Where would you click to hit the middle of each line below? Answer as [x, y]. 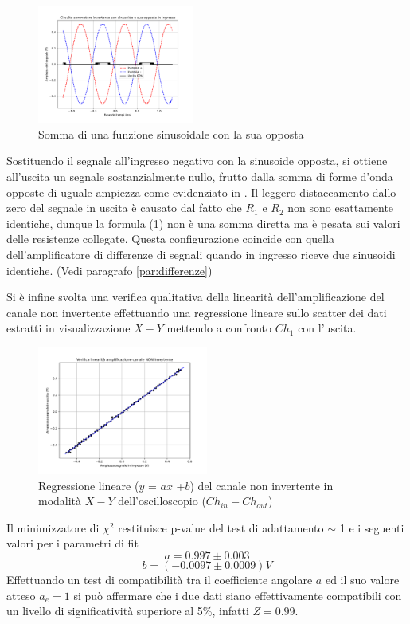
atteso [21, 595]
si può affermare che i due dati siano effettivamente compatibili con [238, 595]
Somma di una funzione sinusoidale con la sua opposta [171, 133]
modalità [60, 501]
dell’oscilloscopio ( [162, 501]
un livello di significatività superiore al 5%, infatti [128, 611]
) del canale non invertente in [262, 485]
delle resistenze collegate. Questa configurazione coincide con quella [171, 239]
